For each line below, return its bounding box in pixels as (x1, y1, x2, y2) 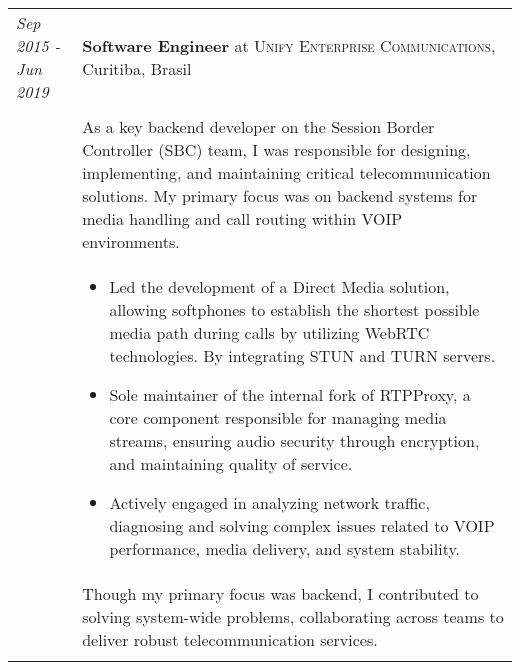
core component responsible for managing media (109, 406, 447, 429)
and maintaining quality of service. (109, 452, 353, 475)
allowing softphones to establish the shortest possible (109, 298, 480, 321)
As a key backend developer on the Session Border (82, 115, 435, 138)
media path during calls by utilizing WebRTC (109, 321, 430, 344)
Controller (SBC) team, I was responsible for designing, (82, 138, 471, 161)
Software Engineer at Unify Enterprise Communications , (82, 34, 496, 57)
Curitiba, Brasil (82, 57, 192, 80)
